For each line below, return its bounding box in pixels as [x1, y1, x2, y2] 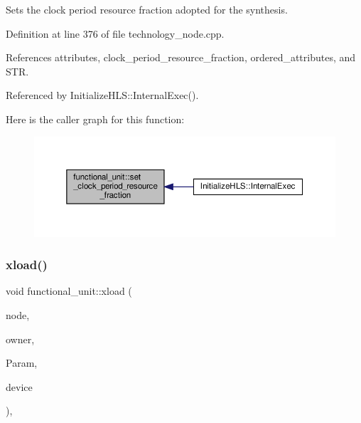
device [6, 379, 33, 394]
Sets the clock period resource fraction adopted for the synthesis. [6, 2, 288, 16]
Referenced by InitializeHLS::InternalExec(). [6, 88, 199, 103]
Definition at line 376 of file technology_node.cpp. [6, 26, 225, 41]
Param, [6, 355, 38, 370]
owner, [6, 331, 35, 346]
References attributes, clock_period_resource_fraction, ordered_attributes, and [6, 50, 356, 65]
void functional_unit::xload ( [6, 283, 132, 298]
